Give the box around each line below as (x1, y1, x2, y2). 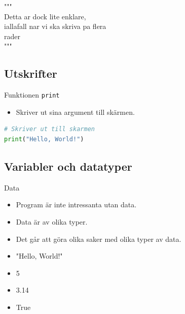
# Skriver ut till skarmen (4, 125, 95, 133)
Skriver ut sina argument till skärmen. (16, 106, 135, 117)
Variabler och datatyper (4, 159, 132, 174)
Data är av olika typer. (16, 216, 88, 227)
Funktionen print (4, 89, 60, 100)
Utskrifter (4, 66, 57, 81)
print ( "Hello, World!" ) (4, 136, 84, 143)
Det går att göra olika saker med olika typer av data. (16, 233, 181, 244)
